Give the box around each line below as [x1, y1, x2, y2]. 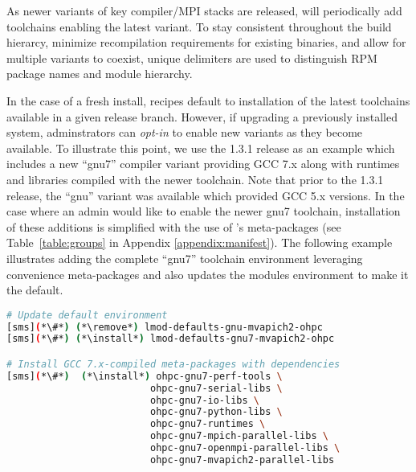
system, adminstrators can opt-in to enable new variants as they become [6, 124, 363, 141]
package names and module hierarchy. [6, 65, 193, 82]
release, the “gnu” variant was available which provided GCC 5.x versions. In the [6, 187, 405, 203]
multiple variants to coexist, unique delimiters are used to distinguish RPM [6, 49, 377, 66]
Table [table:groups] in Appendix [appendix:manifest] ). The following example [6, 234, 393, 251]
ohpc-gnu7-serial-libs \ [149, 382, 283, 394]
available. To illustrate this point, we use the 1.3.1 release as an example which [6, 139, 395, 156]
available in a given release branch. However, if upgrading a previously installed [6, 108, 398, 125]
